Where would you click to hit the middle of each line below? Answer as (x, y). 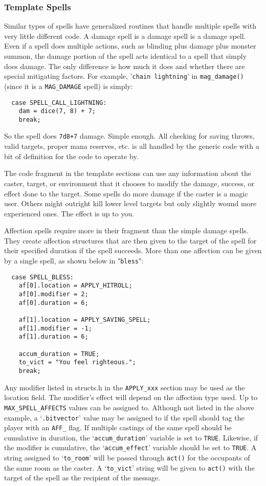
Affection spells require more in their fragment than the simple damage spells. (126, 230)
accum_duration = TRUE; (59, 354)
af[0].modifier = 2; (53, 294)
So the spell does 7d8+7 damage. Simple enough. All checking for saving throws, (129, 136)
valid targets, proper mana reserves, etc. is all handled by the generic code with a (132, 146)
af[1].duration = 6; (53, 337)
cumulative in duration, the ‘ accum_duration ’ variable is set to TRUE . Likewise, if (131, 437)
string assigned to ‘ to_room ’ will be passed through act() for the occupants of (127, 458)
